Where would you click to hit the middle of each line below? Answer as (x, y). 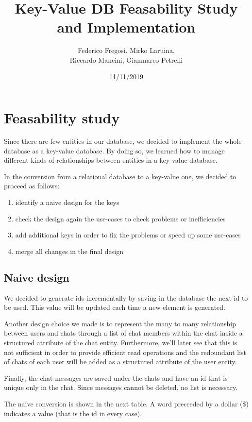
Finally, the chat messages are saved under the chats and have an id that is (116, 378)
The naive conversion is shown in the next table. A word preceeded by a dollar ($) (126, 403)
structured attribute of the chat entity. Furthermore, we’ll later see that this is (121, 342)
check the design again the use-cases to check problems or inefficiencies (120, 218)
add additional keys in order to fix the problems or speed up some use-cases (128, 235)
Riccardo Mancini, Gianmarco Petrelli (126, 59)
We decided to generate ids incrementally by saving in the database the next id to (126, 297)
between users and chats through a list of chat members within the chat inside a (123, 333)
